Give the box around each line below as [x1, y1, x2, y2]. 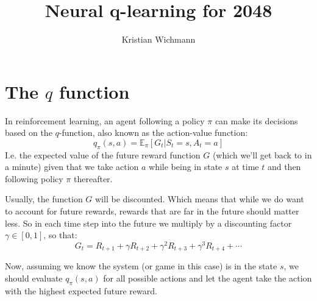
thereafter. [74, 172, 113, 185]
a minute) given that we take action [5, 160, 139, 173]
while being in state [149, 160, 223, 173]
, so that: [43, 228, 77, 241]
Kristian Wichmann [121, 33, 196, 46]
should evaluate [5, 271, 63, 284]
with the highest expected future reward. [5, 284, 157, 297]
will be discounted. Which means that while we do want [95, 193, 304, 205]
